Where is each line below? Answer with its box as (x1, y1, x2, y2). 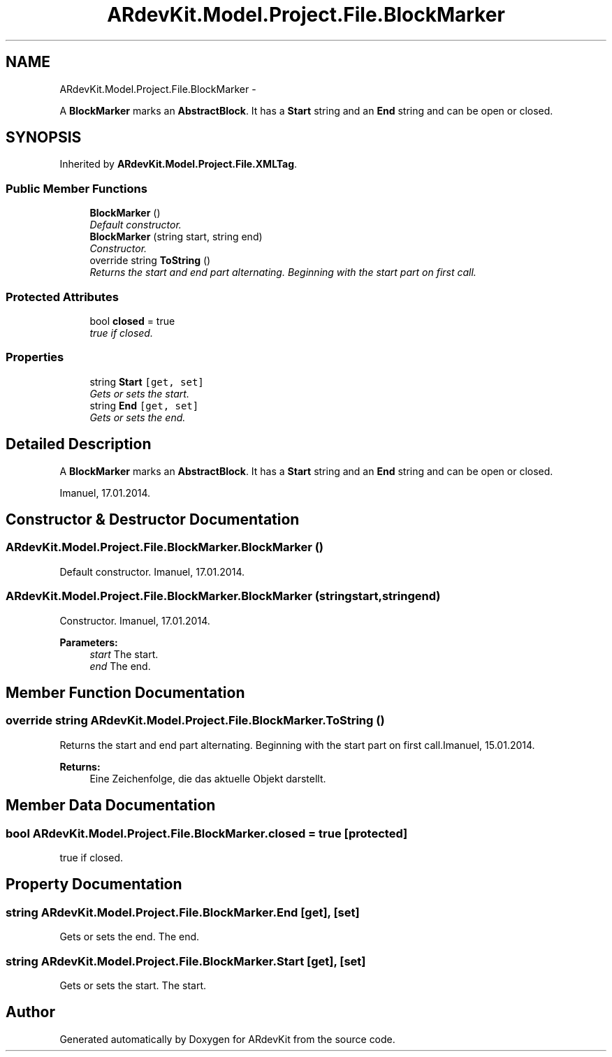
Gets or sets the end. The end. (59, 931, 200, 943)
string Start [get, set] (89, 375, 204, 388)
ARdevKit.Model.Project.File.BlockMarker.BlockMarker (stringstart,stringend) (6, 589, 441, 604)
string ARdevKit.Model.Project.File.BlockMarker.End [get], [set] (6, 905, 360, 919)
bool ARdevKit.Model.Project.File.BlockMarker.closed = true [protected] (6, 826, 408, 840)
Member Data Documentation (6, 796, 216, 815)
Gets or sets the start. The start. (59, 979, 207, 991)
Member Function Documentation (6, 683, 245, 701)
